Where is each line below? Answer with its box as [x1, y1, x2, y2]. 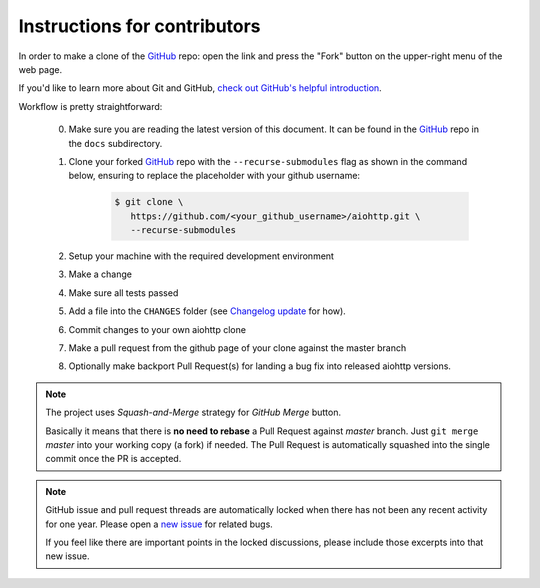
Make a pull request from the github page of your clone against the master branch [68, 341, 407, 354]
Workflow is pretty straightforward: [18, 100, 163, 112]
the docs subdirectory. [68, 137, 163, 149]
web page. [18, 63, 63, 75]
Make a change [68, 268, 132, 280]
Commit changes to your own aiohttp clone [68, 323, 247, 335]
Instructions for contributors [18, 15, 261, 37]
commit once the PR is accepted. [45, 453, 182, 465]
